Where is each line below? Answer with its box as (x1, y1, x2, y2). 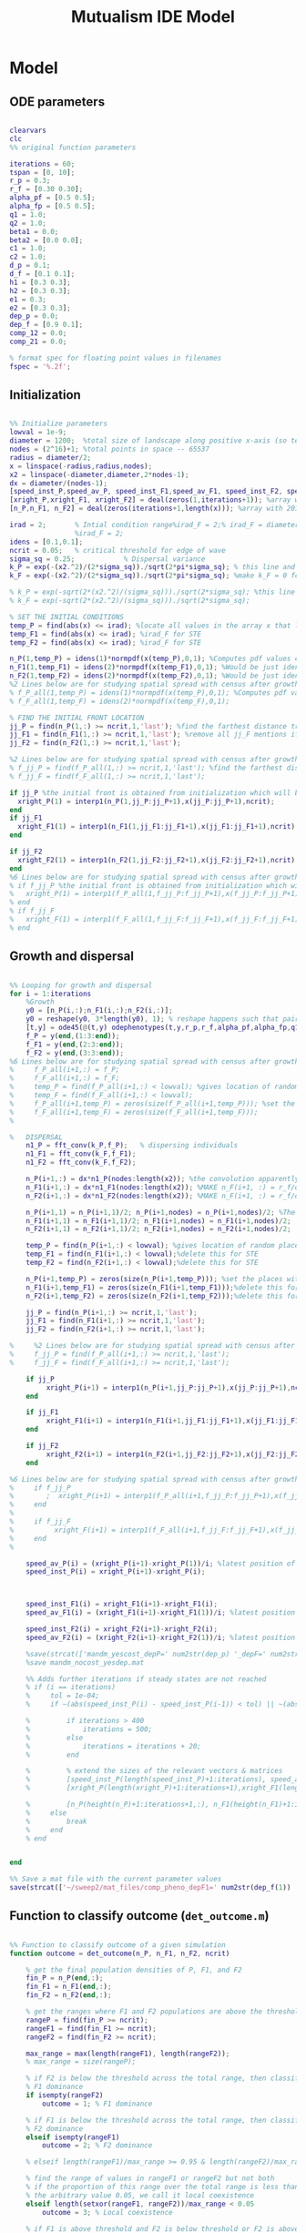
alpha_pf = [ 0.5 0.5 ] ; (9, 193, 96, 202)
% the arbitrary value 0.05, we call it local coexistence (25, 2190, 255, 2200)
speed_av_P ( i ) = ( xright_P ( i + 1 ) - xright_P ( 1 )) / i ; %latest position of (25, 1559, 296, 1568)
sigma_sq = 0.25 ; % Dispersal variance (9, 554, 206, 564)
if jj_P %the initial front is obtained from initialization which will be (9, 788, 303, 798)
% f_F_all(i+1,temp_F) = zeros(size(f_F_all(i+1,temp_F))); (9, 1107, 259, 1116)
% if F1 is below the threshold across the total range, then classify (25, 2116, 303, 2125)
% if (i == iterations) (25, 1683, 117, 1692)
